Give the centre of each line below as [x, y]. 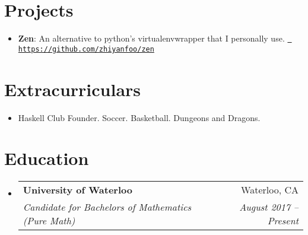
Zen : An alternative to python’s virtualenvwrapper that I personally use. [151, 38]
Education [47, 158]
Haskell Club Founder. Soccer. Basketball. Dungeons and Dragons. [139, 117]
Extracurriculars [73, 89]
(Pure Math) [49, 221]
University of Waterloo [77, 190]
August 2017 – [269, 207]
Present [283, 221]
